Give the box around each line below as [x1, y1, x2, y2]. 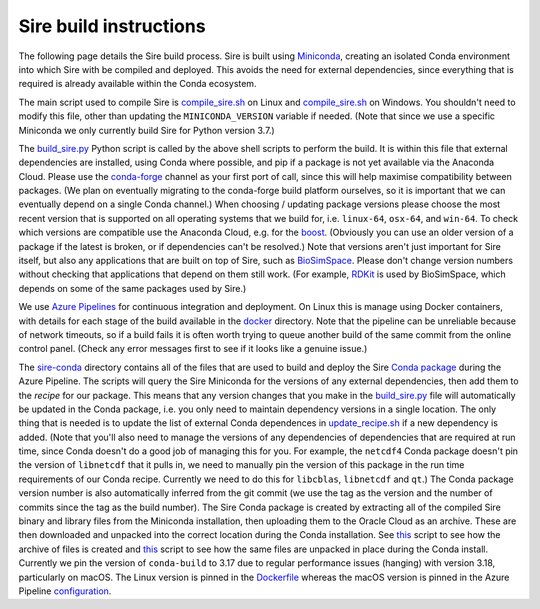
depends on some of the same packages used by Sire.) [18, 282, 247, 294]
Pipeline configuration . [18, 585, 112, 597]
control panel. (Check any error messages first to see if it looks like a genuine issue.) [18, 343, 368, 355]
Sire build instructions [18, 15, 206, 37]
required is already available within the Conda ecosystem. [18, 78, 257, 90]
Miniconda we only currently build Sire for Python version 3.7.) [18, 124, 275, 136]
